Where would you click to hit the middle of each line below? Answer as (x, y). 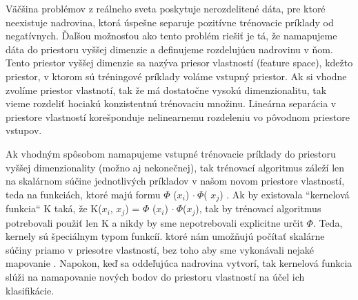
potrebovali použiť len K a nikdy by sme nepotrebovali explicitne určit (155, 222)
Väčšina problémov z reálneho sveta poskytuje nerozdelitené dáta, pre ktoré (166, 8)
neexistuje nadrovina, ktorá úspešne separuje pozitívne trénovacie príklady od (170, 22)
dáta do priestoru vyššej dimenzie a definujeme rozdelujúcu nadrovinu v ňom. (169, 49)
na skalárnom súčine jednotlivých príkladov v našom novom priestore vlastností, (175, 181)
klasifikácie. (30, 290)
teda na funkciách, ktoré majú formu (83, 194)
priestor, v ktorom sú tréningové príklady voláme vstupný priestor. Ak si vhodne (176, 76)
